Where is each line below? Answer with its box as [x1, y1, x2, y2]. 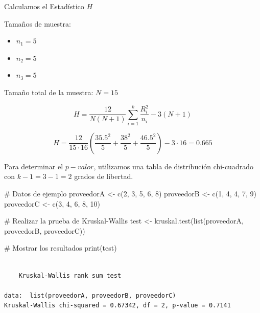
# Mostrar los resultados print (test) [4, 242, 117, 253]
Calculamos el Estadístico [4, 1, 84, 11]
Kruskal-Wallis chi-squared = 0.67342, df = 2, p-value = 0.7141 [4, 302, 231, 309]
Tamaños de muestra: [4, 18, 71, 29]
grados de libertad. [74, 171, 133, 182]
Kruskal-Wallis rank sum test [18, 272, 122, 279]
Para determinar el [4, 161, 63, 171]
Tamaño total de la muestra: [4, 86, 93, 97]
